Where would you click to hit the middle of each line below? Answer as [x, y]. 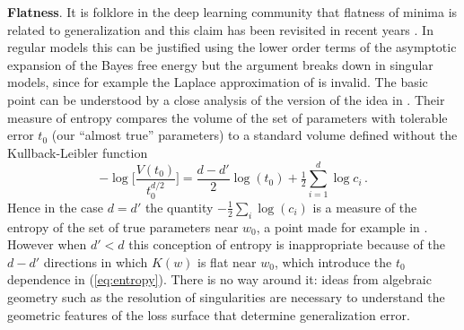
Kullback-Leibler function [78, 152]
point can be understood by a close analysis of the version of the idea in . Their [226, 99]
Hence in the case [55, 207]
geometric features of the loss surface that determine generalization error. [209, 314]
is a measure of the [365, 207]
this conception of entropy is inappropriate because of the [287, 244]
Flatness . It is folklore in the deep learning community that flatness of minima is [232, 12]
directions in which [96, 261]
